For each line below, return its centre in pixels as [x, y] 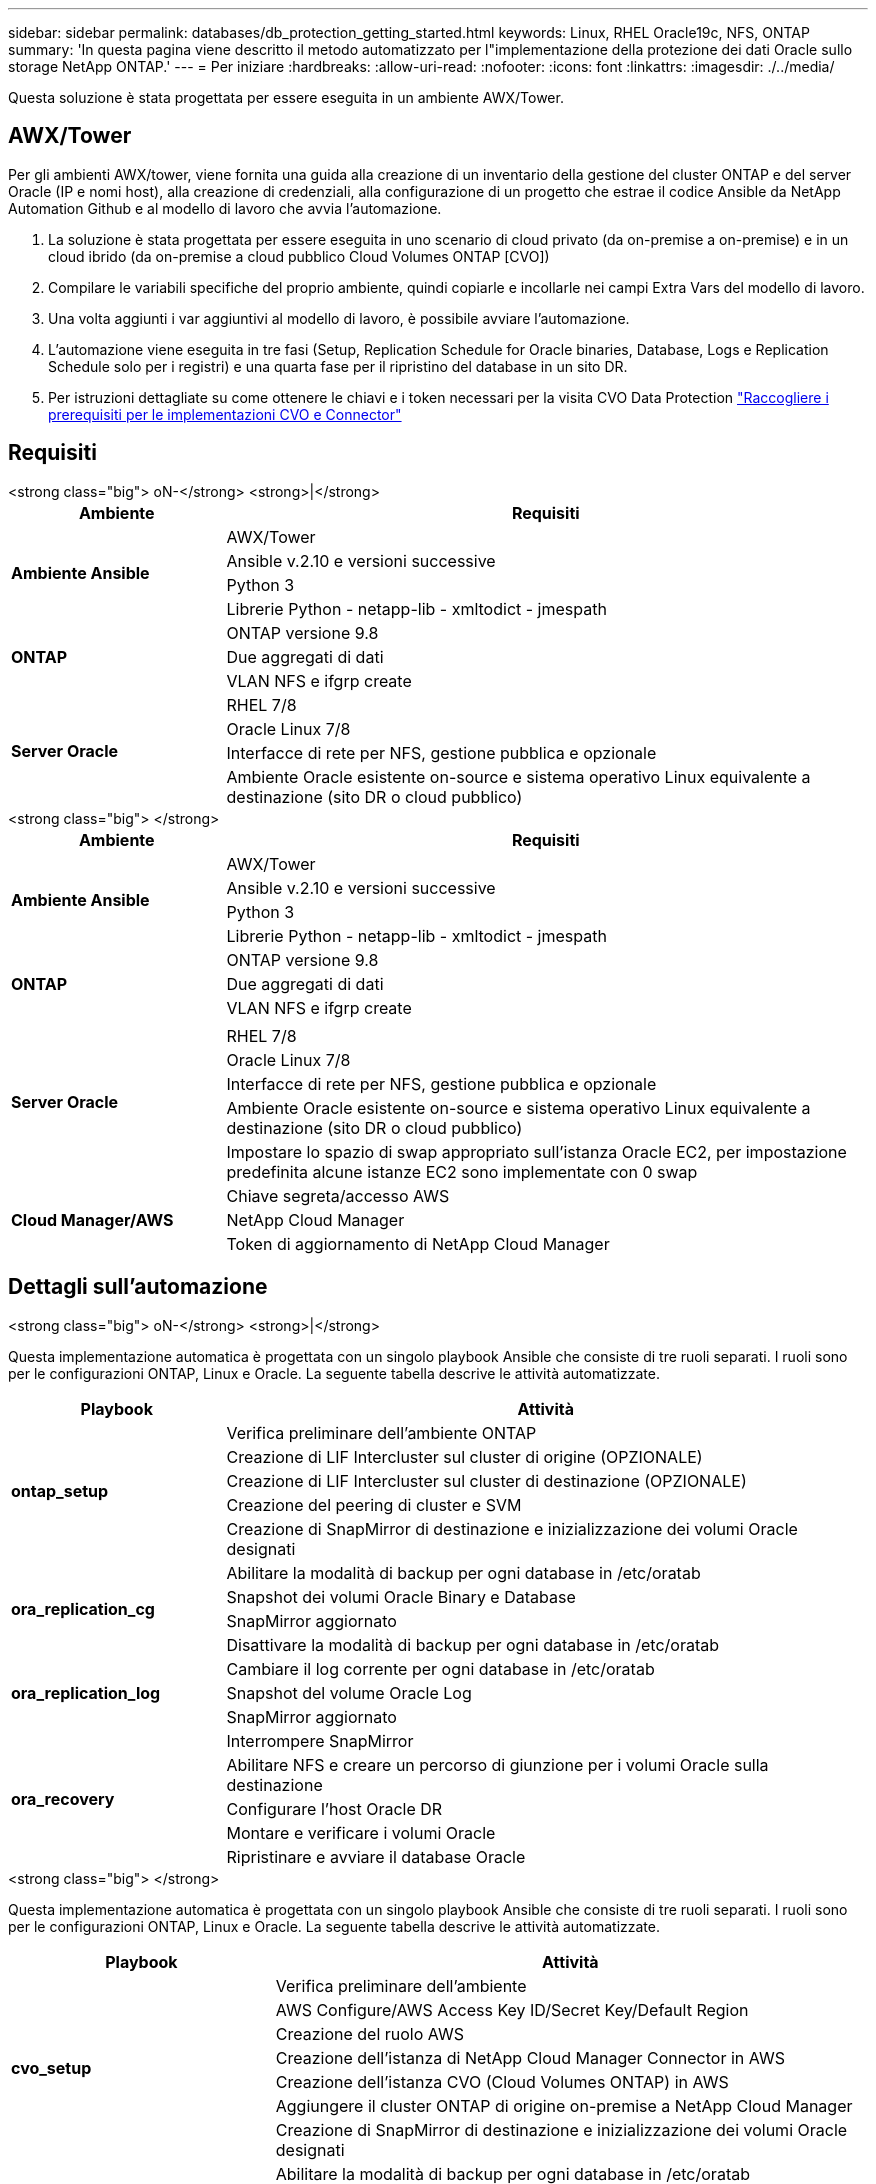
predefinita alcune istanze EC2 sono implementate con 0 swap [462, 1171]
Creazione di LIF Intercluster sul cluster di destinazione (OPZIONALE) [486, 1480]
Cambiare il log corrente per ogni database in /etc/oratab [440, 1668]
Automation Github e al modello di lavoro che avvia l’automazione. [225, 208]
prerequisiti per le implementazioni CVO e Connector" [225, 414]
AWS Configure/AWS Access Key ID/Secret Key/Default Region [512, 2009]
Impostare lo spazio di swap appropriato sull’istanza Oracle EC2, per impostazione [536, 1151]
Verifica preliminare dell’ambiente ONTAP [381, 1432]
